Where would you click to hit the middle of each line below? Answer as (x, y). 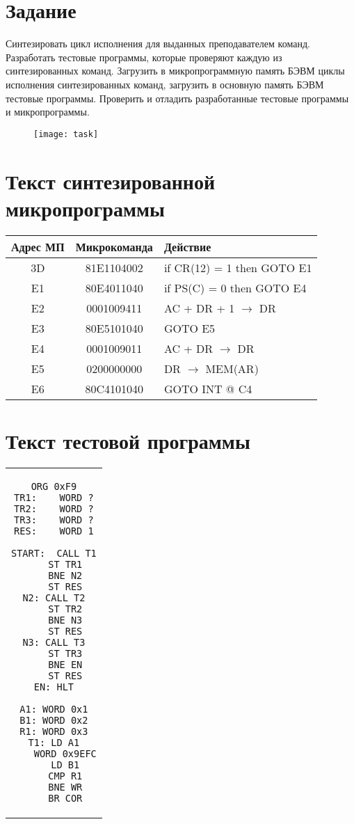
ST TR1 (65, 564)
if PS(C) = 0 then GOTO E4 (235, 287)
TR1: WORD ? (54, 497)
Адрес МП (38, 246)
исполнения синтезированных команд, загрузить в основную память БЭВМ (165, 84)
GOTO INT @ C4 (208, 388)
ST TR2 (65, 609)
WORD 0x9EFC (65, 753)
